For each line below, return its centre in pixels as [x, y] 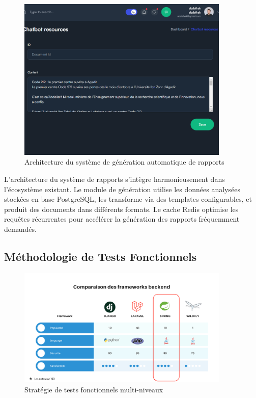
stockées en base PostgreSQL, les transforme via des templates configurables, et [128, 199]
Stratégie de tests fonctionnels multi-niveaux [94, 390]
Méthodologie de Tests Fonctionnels [101, 257]
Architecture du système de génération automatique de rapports [124, 162]
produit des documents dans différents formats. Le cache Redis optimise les [121, 209]
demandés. [20, 229]
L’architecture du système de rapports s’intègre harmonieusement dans [115, 179]
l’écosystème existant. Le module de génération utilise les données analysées [122, 189]
